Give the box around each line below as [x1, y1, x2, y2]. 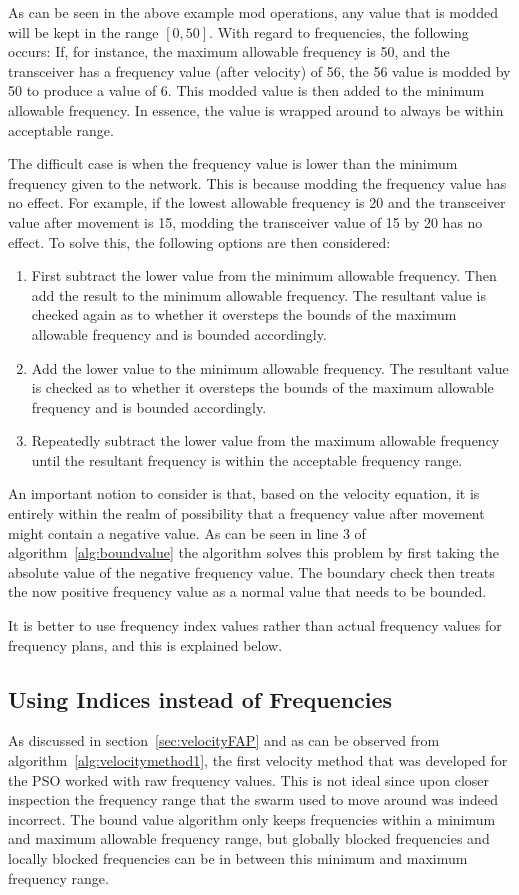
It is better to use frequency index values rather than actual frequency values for [8, 615, 502, 636]
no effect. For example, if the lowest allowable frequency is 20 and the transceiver [8, 192, 506, 213]
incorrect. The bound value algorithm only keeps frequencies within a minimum [8, 808, 496, 829]
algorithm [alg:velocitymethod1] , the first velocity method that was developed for [8, 750, 508, 771]
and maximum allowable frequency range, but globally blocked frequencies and [8, 828, 490, 849]
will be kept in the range [8, 21, 159, 42]
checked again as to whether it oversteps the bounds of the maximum [31, 304, 457, 325]
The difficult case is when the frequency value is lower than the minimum [8, 153, 458, 174]
